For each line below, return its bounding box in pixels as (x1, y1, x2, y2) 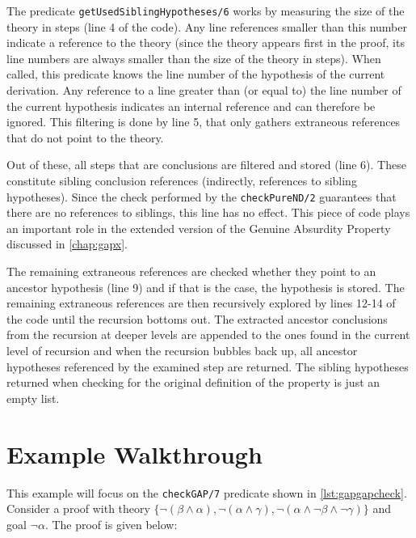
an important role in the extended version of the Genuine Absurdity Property (6, 219, 391, 236)
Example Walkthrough (6, 437, 263, 470)
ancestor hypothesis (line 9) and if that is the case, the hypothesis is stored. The (6, 278, 405, 295)
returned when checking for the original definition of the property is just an (6, 374, 380, 391)
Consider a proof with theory (6, 500, 150, 517)
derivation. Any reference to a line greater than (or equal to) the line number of (6, 82, 401, 99)
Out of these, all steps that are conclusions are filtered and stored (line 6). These (6, 156, 406, 173)
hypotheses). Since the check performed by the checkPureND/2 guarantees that (6, 188, 397, 205)
